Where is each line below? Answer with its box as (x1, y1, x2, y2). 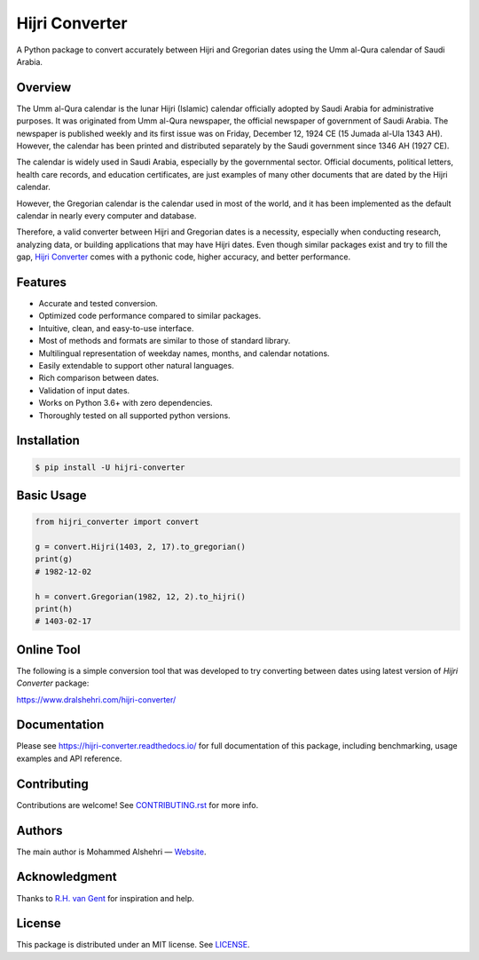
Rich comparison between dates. (38, 373, 160, 384)
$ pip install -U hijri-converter (35, 462, 185, 472)
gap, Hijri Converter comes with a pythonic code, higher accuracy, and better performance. (16, 251, 350, 262)
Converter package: (16, 678, 90, 688)
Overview (16, 80, 72, 95)
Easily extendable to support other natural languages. (38, 361, 234, 370)
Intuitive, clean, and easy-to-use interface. (38, 322, 194, 333)
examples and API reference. (16, 753, 122, 764)
